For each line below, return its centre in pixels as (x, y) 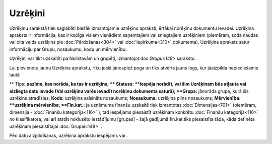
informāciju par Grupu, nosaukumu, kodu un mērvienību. (68, 49)
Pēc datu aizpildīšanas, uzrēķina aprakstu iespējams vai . (69, 135)
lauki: (15, 75)
